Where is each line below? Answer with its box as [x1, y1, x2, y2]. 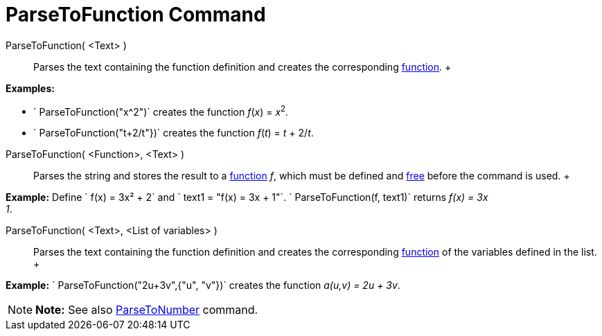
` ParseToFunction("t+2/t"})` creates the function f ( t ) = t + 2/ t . [33, 127, 314, 139]
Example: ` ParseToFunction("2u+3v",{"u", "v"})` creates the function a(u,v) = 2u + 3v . [6, 279, 400, 292]
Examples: [6, 82, 55, 94]
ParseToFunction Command [6, 3, 266, 26]
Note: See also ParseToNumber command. [35, 303, 258, 317]
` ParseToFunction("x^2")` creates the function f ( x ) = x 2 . [33, 103, 289, 118]
